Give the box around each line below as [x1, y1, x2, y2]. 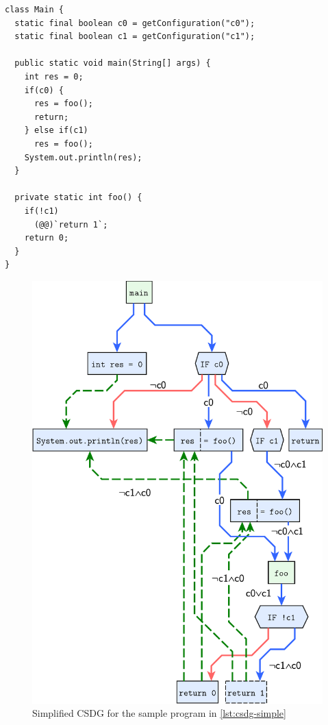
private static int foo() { [14, 193, 142, 203]
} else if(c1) [24, 125, 88, 136]
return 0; [24, 233, 69, 243]
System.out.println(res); [24, 152, 142, 162]
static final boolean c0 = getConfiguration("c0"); [14, 18, 255, 28]
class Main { [5, 5, 64, 14]
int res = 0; [24, 71, 84, 82]
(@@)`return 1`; [34, 219, 108, 230]
